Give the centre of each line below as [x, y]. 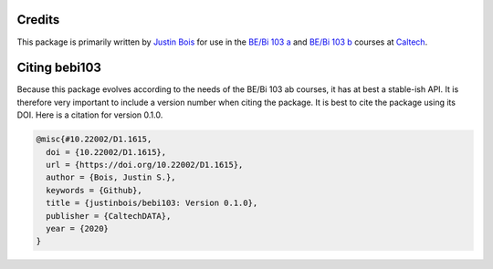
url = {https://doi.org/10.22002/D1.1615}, [145, 165]
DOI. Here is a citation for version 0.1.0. [90, 115]
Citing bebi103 [59, 68]
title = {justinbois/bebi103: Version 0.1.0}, [152, 203]
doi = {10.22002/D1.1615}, [106, 152]
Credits [38, 20]
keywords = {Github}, [94, 190]
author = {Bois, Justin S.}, [111, 177]
